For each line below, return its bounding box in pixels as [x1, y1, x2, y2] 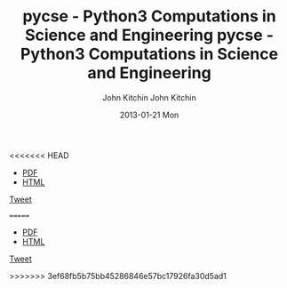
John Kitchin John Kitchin [101, 92, 197, 103]
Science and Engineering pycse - [25, 25, 274, 45]
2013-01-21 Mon [119, 109, 179, 120]
